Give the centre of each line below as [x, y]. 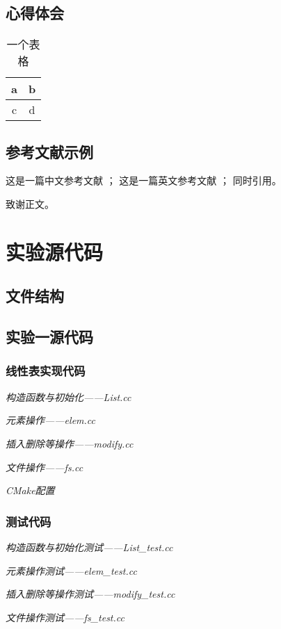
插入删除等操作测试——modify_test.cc [90, 594]
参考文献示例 [49, 151]
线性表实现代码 [46, 371]
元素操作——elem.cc [50, 420]
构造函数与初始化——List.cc [69, 397]
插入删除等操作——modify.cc [70, 443]
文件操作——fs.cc [45, 467]
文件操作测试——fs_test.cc [65, 617]
